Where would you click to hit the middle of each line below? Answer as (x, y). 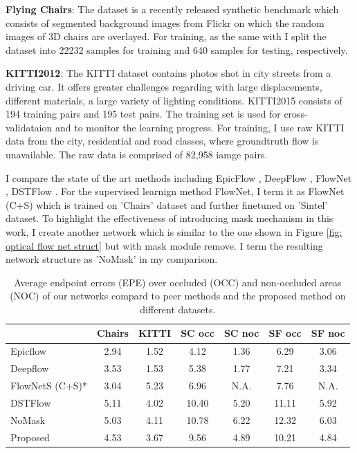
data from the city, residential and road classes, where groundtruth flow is (162, 141)
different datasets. (178, 309)
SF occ (285, 333)
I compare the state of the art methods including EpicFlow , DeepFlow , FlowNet (179, 177)
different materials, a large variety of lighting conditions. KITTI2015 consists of (174, 100)
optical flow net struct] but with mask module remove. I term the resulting (164, 245)
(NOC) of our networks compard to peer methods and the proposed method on (178, 296)
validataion (29, 127)
